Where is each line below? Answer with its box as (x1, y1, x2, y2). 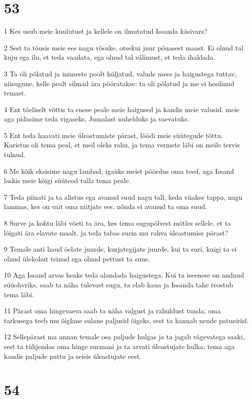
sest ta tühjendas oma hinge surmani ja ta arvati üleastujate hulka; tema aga (4, 341, 235, 351)
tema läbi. (4, 289, 34, 299)
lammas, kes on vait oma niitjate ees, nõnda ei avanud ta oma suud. (4, 201, 207, 211)
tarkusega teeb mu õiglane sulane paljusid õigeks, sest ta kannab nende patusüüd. (4, 315, 249, 325)
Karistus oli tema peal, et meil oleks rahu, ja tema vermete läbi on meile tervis (4, 140, 240, 150)
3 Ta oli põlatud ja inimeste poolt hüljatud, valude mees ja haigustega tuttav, (4, 68, 237, 78)
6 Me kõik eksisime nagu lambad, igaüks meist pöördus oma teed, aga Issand (4, 165, 234, 176)
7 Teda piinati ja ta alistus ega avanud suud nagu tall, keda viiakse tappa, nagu (4, 191, 243, 202)
